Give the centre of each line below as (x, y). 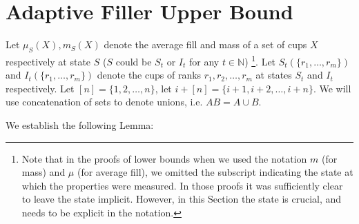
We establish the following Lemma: (80, 124)
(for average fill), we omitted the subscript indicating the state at (215, 172)
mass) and (43, 172)
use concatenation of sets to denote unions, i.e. (104, 102)
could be (134, 61)
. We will (332, 88)
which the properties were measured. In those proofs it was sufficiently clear (182, 185)
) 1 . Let (260, 60)
